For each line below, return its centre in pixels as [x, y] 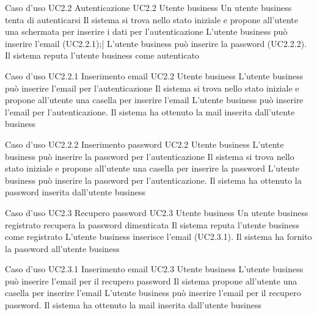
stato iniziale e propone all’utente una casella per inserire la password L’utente [152, 168]
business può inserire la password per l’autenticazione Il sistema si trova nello [150, 156]
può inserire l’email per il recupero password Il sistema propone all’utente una [151, 281]
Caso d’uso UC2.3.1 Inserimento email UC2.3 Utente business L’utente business [154, 269]
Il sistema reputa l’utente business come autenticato [102, 55]
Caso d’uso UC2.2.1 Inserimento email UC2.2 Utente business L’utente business [154, 75]
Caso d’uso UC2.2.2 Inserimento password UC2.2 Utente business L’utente [144, 144]
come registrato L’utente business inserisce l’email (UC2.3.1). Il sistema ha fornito [158, 237]
